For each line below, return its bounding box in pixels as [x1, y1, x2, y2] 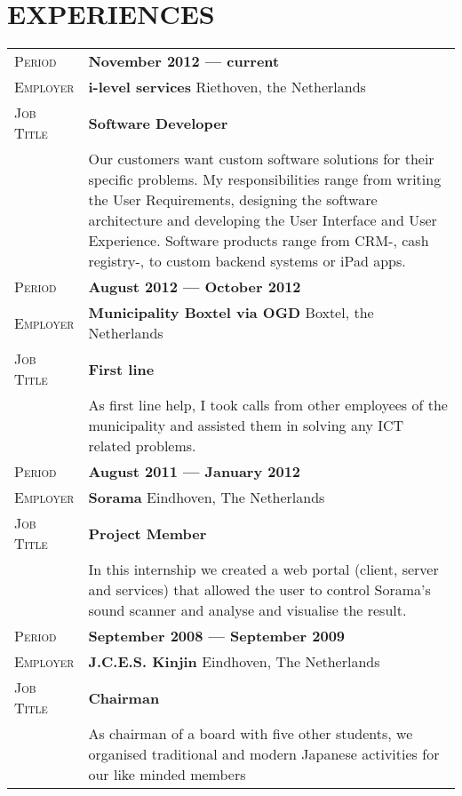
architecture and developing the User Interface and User [88, 210, 437, 231]
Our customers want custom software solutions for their [88, 148, 434, 170]
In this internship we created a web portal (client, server [88, 559, 439, 580]
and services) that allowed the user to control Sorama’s [88, 579, 431, 601]
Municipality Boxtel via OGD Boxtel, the [88, 302, 374, 323]
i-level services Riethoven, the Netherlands [88, 76, 366, 98]
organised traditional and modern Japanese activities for [88, 744, 440, 765]
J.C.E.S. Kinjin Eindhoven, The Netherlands [88, 651, 380, 673]
